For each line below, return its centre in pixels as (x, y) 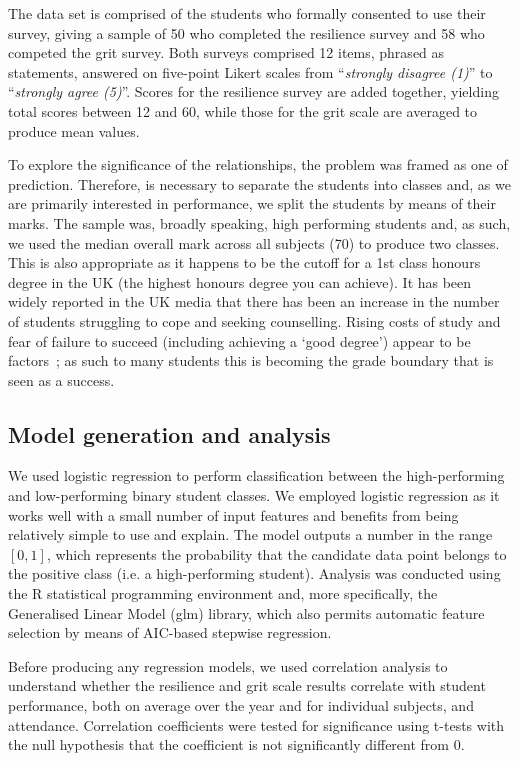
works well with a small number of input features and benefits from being (233, 514)
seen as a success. (61, 379)
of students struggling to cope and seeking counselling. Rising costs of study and (254, 320)
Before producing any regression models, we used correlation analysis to (228, 665)
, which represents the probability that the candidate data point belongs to (276, 553)
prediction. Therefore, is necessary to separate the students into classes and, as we (259, 183)
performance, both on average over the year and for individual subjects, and (241, 705)
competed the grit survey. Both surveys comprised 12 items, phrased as (226, 52)
